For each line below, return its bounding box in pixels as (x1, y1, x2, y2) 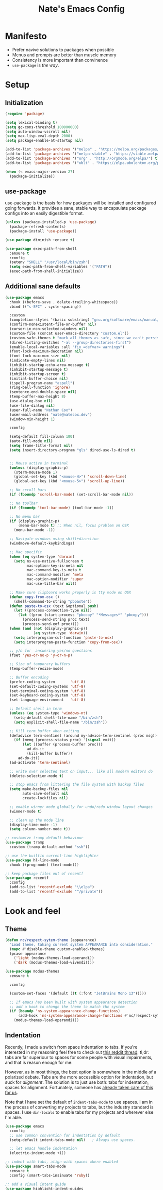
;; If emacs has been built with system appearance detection (9, 1000, 138, 1005)
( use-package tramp (5, 840, 45, 845)
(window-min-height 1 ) (9, 416, 55, 422)
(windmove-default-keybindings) (9, 541, 75, 546)
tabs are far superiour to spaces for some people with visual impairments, (5, 1054, 153, 1060)
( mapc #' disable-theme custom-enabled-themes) (9, 946, 105, 952)
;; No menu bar (9, 514, 40, 519)
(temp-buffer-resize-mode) (9, 666, 64, 671)
